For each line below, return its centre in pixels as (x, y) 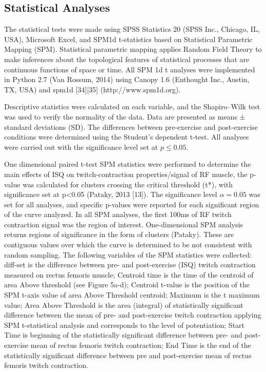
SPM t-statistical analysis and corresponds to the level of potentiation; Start (125, 325)
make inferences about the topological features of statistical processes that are (127, 59)
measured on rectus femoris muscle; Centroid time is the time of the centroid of (129, 274)
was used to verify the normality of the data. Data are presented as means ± (125, 116)
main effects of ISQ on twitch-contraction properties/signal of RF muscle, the (126, 174)
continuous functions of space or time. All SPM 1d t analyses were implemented (130, 69)
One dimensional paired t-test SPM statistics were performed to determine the (128, 164)
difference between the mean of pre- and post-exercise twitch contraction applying (133, 315)
